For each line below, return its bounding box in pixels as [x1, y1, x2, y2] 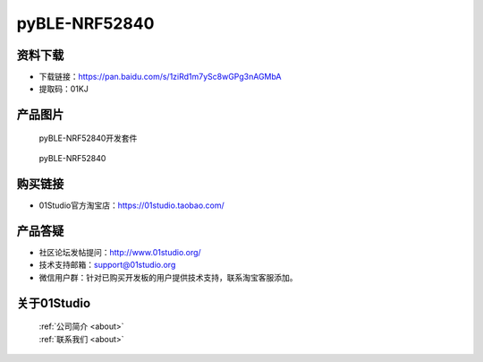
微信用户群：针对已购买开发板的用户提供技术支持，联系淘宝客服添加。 [38, 271, 298, 282]
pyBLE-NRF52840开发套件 [38, 133, 138, 143]
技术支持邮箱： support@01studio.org [38, 260, 176, 271]
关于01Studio [16, 296, 91, 311]
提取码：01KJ [38, 83, 89, 94]
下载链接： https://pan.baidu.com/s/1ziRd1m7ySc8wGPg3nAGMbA [38, 72, 282, 82]
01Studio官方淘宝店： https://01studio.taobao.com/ [38, 200, 225, 211]
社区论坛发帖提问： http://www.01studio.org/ [38, 247, 201, 258]
